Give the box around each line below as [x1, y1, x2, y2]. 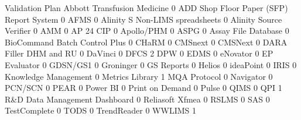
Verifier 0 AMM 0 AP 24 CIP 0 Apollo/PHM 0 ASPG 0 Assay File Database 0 [5, 24, 289, 37]
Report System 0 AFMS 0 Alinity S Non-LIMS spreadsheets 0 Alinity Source [5, 13, 282, 25]
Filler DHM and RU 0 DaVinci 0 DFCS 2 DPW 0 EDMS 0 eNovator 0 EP [5, 47, 273, 59]
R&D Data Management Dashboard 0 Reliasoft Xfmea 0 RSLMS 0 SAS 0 [5, 93, 270, 105]
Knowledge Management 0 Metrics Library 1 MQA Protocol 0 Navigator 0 [5, 70, 273, 82]
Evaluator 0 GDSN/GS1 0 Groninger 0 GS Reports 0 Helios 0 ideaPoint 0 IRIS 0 [5, 58, 297, 70]
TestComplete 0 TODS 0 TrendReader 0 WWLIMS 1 [5, 104, 196, 117]
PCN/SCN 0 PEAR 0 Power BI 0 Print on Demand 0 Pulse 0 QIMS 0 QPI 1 [5, 82, 282, 94]
